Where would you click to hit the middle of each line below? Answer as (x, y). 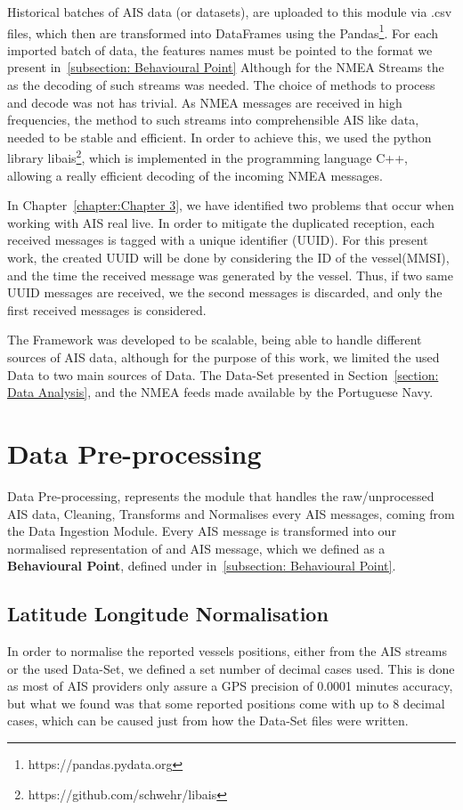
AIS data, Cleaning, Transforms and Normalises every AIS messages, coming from (231, 513)
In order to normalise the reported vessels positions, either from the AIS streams (227, 651)
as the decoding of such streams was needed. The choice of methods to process (221, 85)
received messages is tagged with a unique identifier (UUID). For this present (218, 240)
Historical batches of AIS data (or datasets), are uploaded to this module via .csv (230, 12)
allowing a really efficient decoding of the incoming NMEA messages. (195, 175)
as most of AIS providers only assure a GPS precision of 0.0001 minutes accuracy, (230, 686)
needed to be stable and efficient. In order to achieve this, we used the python (219, 137)
